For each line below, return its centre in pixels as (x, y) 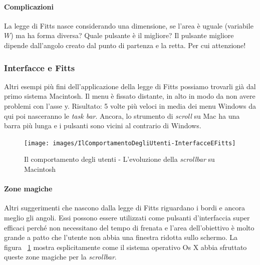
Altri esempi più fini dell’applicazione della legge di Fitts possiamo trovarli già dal (130, 86)
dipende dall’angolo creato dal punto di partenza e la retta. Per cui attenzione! (125, 45)
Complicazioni (29, 6)
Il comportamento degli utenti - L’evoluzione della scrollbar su (119, 159)
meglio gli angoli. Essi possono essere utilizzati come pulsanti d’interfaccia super (127, 217)
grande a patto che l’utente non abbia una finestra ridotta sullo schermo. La (121, 237)
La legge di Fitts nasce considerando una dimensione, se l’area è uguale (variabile (129, 25)
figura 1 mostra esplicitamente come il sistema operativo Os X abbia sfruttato (125, 247)
